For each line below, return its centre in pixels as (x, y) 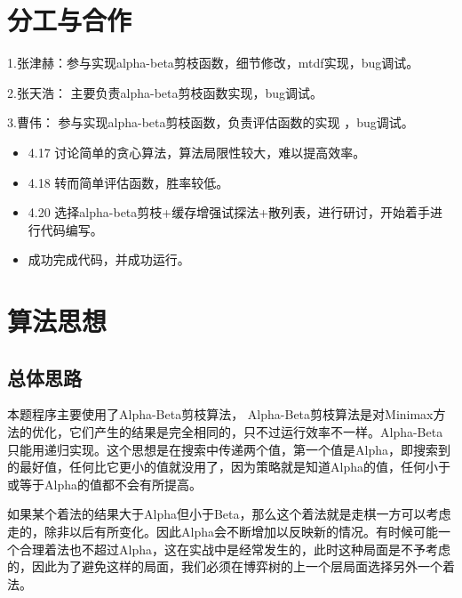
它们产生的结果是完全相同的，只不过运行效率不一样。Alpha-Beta (256, 432)
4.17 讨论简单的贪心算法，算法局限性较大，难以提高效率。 (197, 152)
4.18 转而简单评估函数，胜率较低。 (128, 182)
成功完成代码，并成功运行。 (109, 259)
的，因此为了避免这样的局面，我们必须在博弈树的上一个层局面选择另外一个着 (231, 566)
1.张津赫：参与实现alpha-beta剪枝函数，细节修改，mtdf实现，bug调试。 (213, 63)
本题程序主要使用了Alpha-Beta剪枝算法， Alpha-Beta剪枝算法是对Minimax (220, 414)
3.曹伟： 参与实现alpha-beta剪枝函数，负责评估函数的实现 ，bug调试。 (211, 122)
